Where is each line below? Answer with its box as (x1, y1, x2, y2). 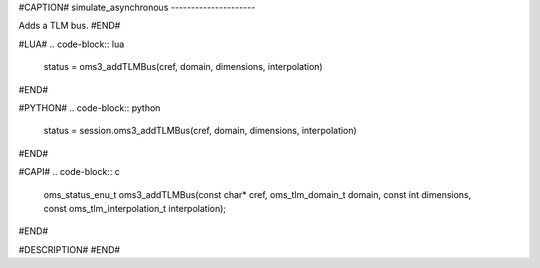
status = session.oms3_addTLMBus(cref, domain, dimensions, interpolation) (43, 125, 357, 137)
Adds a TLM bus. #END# (18, 20, 121, 32)
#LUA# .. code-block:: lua (18, 38, 125, 50)
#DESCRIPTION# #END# (18, 243, 120, 255)
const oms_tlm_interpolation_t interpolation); (43, 202, 227, 214)
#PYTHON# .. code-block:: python (18, 101, 161, 114)
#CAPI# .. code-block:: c (18, 166, 120, 178)
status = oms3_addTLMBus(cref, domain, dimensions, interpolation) (43, 61, 324, 73)
